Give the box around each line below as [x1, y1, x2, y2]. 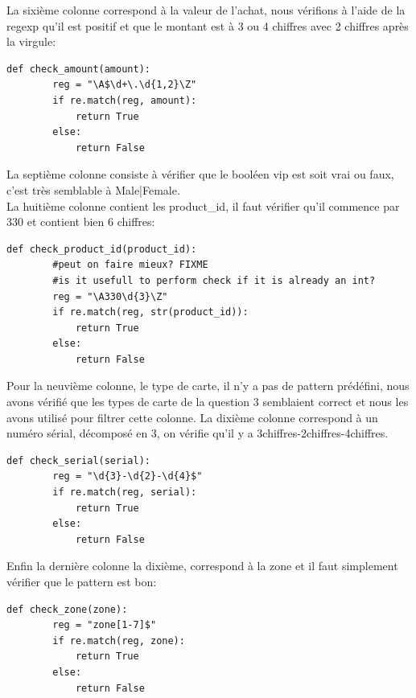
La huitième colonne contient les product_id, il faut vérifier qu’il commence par [6, 197, 400, 214]
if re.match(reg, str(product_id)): [52, 306, 249, 318]
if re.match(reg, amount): [52, 94, 197, 106]
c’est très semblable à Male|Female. [6, 181, 180, 198]
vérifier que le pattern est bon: [6, 573, 157, 589]
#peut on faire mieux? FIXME [52, 259, 208, 271]
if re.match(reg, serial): [52, 487, 197, 499]
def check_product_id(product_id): [6, 243, 197, 255]
